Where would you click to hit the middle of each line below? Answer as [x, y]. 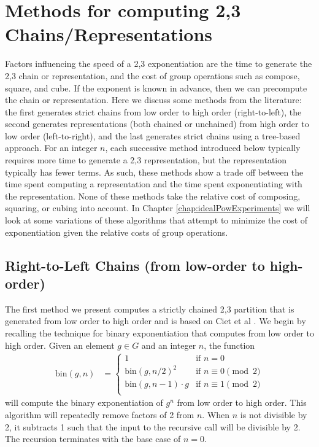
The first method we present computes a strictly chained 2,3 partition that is [150, 309]
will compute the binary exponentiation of [84, 402]
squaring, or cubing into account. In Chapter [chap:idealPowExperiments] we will [158, 208]
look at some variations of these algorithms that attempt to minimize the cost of [156, 220]
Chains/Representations [109, 34]
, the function [229, 345]
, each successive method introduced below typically [203, 148]
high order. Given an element [60, 345]
